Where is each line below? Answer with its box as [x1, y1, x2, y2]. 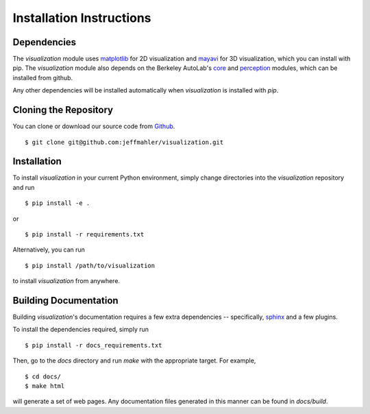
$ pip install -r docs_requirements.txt [25, 341, 162, 349]
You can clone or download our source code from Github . [12, 122, 175, 130]
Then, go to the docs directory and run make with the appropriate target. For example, [12, 356, 256, 365]
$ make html [25, 382, 65, 390]
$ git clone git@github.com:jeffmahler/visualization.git [25, 138, 224, 146]
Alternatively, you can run [12, 245, 86, 254]
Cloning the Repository [12, 104, 113, 116]
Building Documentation [12, 295, 119, 306]
